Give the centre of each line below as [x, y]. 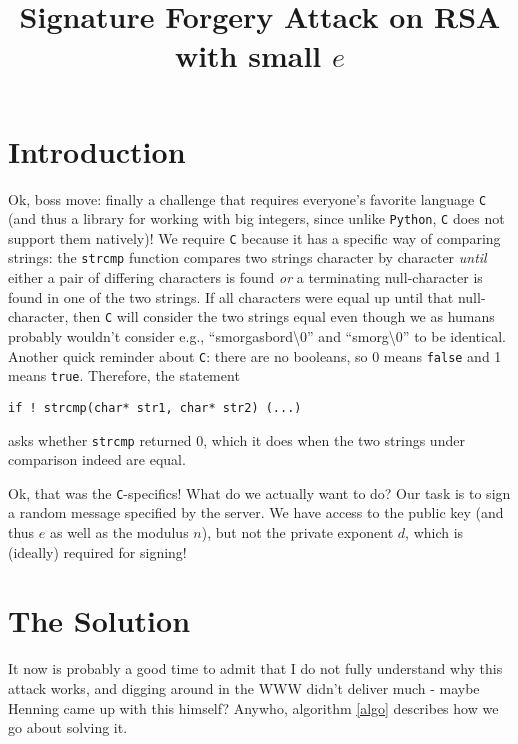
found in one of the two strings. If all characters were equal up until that [231, 296]
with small [248, 55]
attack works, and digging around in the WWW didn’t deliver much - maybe [244, 687]
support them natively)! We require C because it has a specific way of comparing [254, 237]
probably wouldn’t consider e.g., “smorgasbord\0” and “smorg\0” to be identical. [257, 335]
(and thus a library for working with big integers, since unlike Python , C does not [256, 218]
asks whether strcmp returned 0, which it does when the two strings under [236, 439]
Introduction [97, 150]
